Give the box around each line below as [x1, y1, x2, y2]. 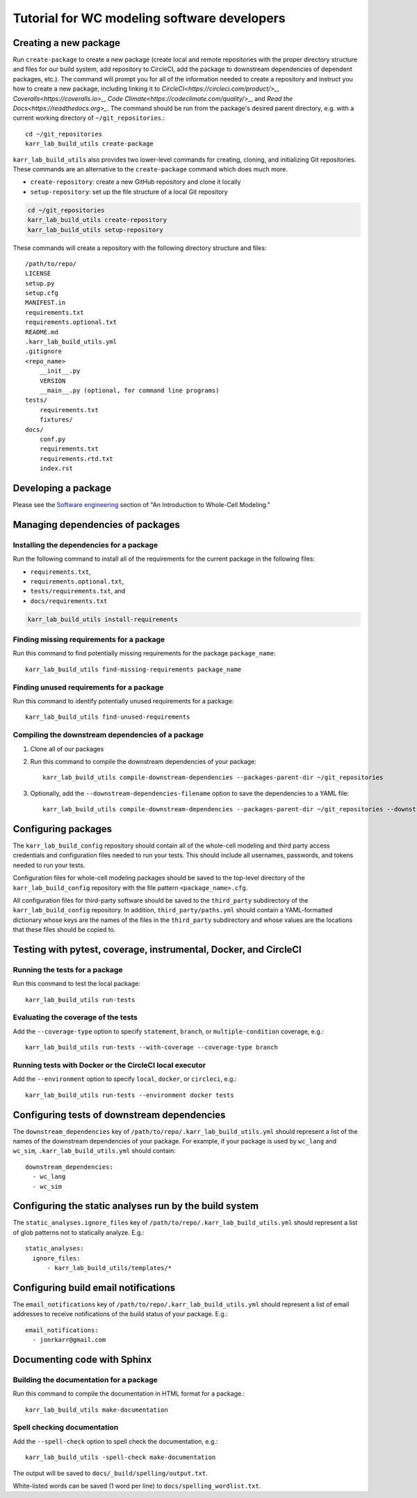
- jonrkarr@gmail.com [32, 1336, 106, 1344]
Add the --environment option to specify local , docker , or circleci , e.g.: [13, 1075, 237, 1083]
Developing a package [13, 482, 112, 494]
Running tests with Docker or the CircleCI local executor [13, 1060, 206, 1070]
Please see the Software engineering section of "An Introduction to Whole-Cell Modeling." [13, 501, 271, 508]
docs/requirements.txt [30, 597, 108, 605]
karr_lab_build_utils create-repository [27, 216, 167, 224]
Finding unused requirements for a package [13, 682, 164, 692]
